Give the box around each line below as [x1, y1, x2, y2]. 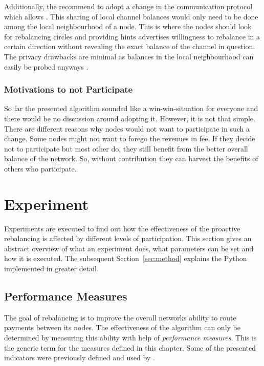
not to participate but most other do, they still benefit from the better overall [4, 143, 248, 154]
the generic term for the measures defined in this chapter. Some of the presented [4, 342, 256, 353]
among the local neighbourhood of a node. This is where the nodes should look [4, 21, 252, 32]
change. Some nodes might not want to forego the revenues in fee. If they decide [4, 133, 255, 144]
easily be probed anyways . [4, 61, 89, 72]
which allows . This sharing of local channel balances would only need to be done [4, 11, 258, 21]
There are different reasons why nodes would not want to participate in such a [4, 123, 250, 134]
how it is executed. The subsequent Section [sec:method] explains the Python [4, 253, 247, 264]
